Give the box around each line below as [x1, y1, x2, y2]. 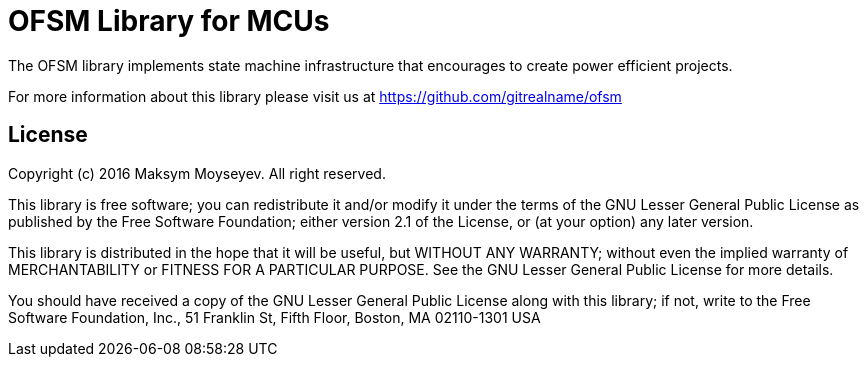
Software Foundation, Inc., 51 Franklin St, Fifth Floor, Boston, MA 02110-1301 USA [8, 308, 541, 326]
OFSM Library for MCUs [8, 4, 330, 38]
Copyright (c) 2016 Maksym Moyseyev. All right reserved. [8, 164, 386, 182]
